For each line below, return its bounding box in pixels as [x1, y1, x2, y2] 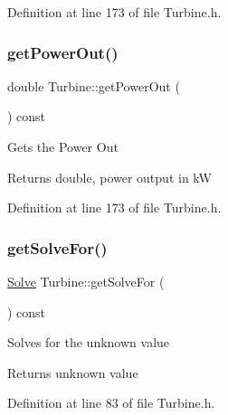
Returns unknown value [7, 363, 138, 382]
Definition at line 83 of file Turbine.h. [7, 393, 215, 412]
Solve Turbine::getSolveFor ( [7, 272, 165, 290]
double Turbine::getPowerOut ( [7, 76, 180, 95]
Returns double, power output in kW [7, 167, 212, 186]
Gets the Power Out [7, 137, 119, 156]
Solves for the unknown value [7, 333, 170, 352]
